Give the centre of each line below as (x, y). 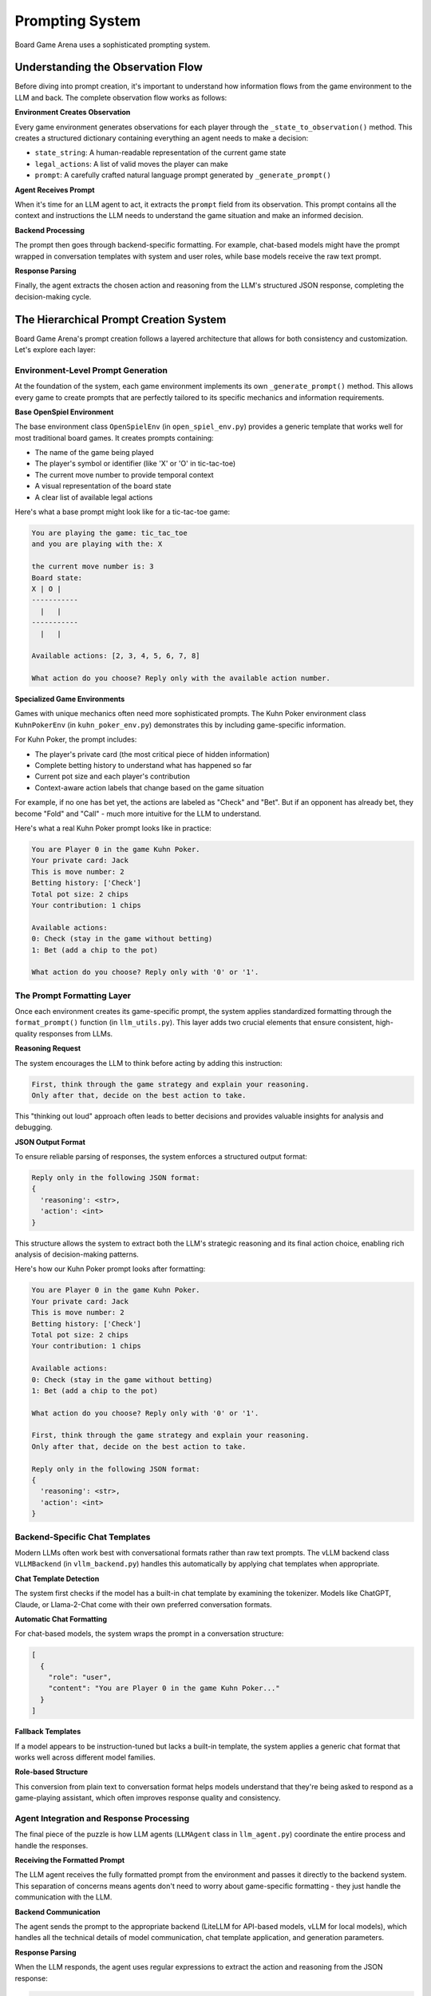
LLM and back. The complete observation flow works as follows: (121, 97)
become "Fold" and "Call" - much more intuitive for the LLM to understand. (138, 814)
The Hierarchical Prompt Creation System (121, 319)
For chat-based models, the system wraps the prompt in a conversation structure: (149, 1634)
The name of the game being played (95, 453)
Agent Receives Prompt (55, 190)
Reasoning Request (48, 1048)
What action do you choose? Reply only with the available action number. (181, 678)
